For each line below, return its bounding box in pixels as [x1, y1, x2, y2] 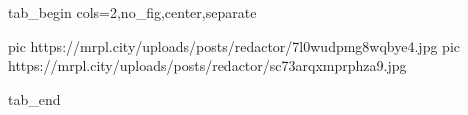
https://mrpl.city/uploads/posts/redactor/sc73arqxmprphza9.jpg [8, 55, 407, 76]
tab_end [8, 88, 61, 109]
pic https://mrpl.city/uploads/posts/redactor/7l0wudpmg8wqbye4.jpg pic [8, 35, 460, 56]
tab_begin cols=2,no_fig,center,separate [8, 2, 257, 22]
